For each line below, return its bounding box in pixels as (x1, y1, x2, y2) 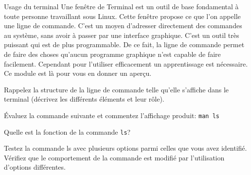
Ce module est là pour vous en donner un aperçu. (4, 68, 152, 78)
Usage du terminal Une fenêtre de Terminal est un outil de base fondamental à (4, 1, 239, 11)
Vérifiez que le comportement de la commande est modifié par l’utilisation (4, 152, 225, 162)
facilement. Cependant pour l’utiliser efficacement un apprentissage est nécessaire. (4, 58, 248, 69)
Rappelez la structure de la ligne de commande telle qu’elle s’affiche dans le (4, 84, 229, 94)
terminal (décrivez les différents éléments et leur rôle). (4, 94, 164, 104)
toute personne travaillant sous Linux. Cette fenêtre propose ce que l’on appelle (4, 11, 241, 21)
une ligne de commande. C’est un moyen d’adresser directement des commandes (4, 20, 242, 31)
